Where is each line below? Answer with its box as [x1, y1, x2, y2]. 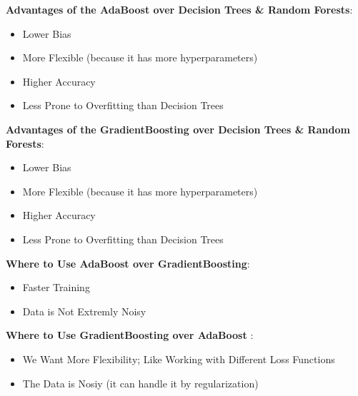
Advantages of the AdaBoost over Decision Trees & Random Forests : [6, 2, 353, 16]
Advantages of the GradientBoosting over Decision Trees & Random [6, 121, 350, 136]
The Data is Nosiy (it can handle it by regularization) [22, 375, 259, 390]
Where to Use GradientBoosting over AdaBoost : [6, 328, 254, 342]
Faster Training [22, 280, 90, 295]
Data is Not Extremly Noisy [22, 303, 146, 318]
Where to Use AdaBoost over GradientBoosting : [6, 255, 250, 270]
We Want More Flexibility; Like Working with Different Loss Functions [22, 351, 335, 366]
